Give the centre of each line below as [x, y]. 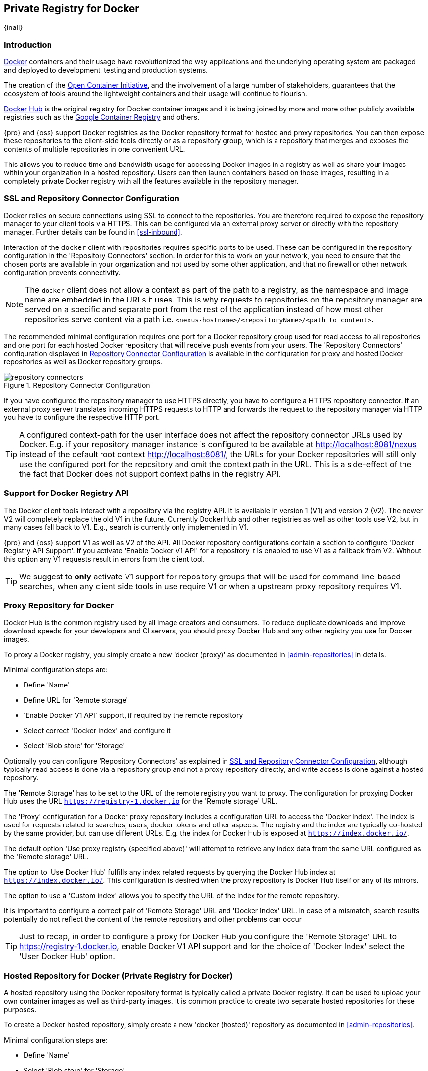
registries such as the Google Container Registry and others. [102, 117]
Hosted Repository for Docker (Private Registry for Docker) [118, 975]
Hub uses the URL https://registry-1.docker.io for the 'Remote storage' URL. [141, 801]
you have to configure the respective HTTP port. [82, 417]
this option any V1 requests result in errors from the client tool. [104, 559]
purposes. [20, 1010]
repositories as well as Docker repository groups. [83, 361]
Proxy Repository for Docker [59, 606]
